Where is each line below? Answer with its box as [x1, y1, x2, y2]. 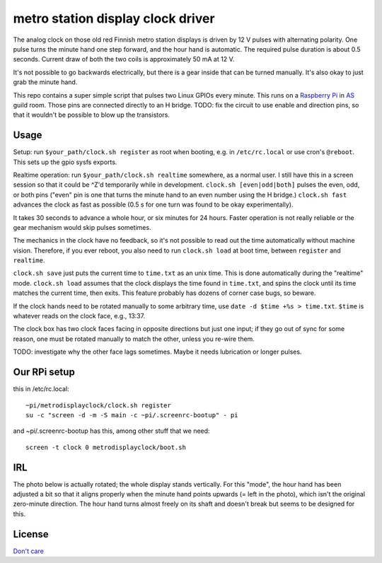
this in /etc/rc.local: [13, 385, 70, 393]
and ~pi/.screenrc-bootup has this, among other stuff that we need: [13, 426, 210, 435]
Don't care [13, 547, 44, 555]
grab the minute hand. [13, 78, 78, 86]
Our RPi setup [13, 366, 76, 378]
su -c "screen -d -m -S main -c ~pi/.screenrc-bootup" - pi [25, 411, 238, 419]
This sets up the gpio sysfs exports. [13, 158, 117, 166]
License [13, 528, 49, 540]
